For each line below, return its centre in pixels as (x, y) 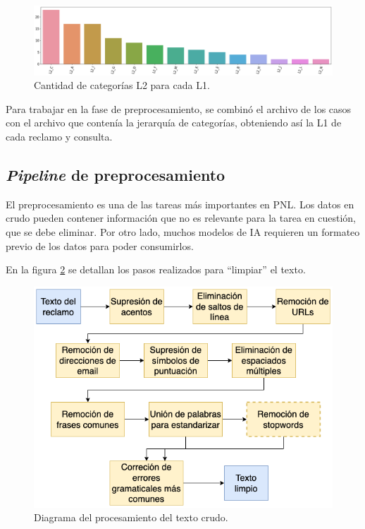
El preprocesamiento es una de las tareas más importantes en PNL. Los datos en (180, 204)
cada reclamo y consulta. (59, 136)
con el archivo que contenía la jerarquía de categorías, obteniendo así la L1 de (174, 123)
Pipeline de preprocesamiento (116, 174)
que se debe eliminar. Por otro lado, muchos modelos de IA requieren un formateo (183, 231)
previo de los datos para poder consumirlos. (100, 245)
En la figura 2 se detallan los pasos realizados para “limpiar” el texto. (156, 269)
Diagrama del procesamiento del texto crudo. (131, 517)
